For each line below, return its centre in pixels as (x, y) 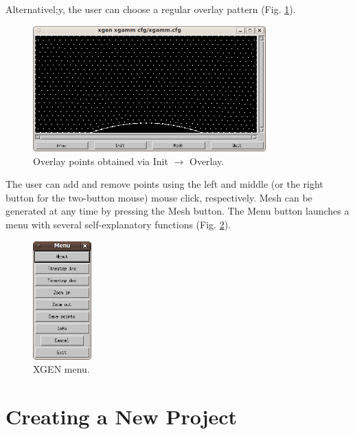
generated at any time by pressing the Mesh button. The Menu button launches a (177, 211)
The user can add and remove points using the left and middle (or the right (164, 184)
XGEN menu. (61, 369)
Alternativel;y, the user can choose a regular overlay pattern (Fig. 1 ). (151, 9)
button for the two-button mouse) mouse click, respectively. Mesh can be (159, 197)
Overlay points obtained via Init (101, 161)
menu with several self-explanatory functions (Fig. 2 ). (118, 225)
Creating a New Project (122, 416)
